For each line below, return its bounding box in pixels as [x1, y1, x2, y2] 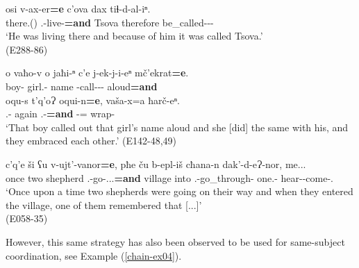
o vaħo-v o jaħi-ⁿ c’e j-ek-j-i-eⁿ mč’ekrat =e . [6, 65, 189, 80]
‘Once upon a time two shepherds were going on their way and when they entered [6, 184, 353, 199]
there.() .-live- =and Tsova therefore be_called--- [6, 15, 214, 29]
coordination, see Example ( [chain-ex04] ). [6, 248, 182, 262]
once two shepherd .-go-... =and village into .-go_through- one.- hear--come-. [6, 170, 334, 185]
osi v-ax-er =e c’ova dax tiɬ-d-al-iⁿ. [6, 1, 151, 15]
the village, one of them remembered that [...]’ [6, 197, 202, 212]
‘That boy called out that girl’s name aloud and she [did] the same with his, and [6, 119, 349, 134]
